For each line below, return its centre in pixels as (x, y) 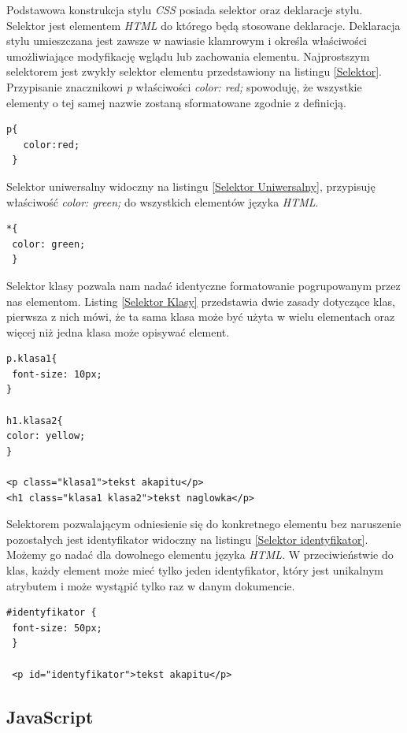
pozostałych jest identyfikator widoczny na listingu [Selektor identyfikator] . (187, 539)
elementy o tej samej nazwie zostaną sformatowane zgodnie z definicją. (176, 102)
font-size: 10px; (57, 374)
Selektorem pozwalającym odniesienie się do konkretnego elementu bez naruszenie (204, 524)
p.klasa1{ (32, 359)
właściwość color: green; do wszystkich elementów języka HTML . (163, 201)
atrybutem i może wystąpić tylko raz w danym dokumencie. (151, 585)
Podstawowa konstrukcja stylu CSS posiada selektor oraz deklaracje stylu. (185, 9)
